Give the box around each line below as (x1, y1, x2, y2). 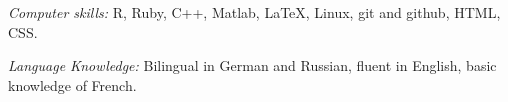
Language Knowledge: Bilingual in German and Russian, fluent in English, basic (8, 55, 497, 76)
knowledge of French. (8, 74, 137, 95)
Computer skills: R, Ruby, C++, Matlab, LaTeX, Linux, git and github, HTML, (8, 2, 501, 22)
